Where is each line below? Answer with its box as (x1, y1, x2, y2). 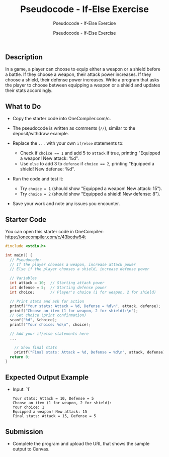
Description (5, 53, 43, 61)
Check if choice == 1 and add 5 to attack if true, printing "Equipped (20, 150, 160, 156)
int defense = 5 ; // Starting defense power (10, 285, 107, 290)
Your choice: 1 (12, 405, 45, 410)
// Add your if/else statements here (10, 331, 89, 336)
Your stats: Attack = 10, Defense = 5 (12, 396, 94, 401)
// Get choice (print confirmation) (10, 313, 87, 318)
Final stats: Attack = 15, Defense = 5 (12, 414, 97, 419)
